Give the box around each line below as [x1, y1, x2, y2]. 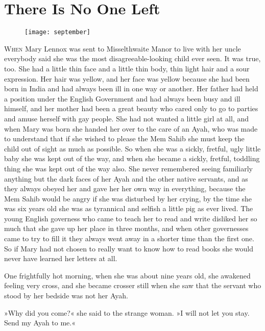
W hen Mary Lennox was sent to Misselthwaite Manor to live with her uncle [4, 43, 241, 54]
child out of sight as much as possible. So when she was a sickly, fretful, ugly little [4, 143, 261, 154]
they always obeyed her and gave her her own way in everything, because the [4, 183, 246, 194]
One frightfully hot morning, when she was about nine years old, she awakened [4, 270, 251, 281]
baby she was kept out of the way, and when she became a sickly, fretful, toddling [4, 153, 260, 164]
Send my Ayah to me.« [4, 317, 76, 328]
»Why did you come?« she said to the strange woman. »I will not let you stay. [4, 307, 250, 318]
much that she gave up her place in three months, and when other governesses [4, 223, 249, 234]
